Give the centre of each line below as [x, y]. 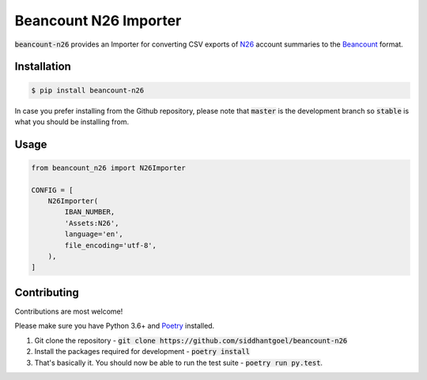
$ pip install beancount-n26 [88, 90]
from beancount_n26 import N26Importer [108, 167]
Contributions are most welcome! [69, 311]
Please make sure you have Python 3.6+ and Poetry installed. [115, 326]
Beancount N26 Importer [98, 21]
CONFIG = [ [52, 190]
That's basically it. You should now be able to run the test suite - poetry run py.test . [179, 363]
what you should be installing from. [72, 122]
